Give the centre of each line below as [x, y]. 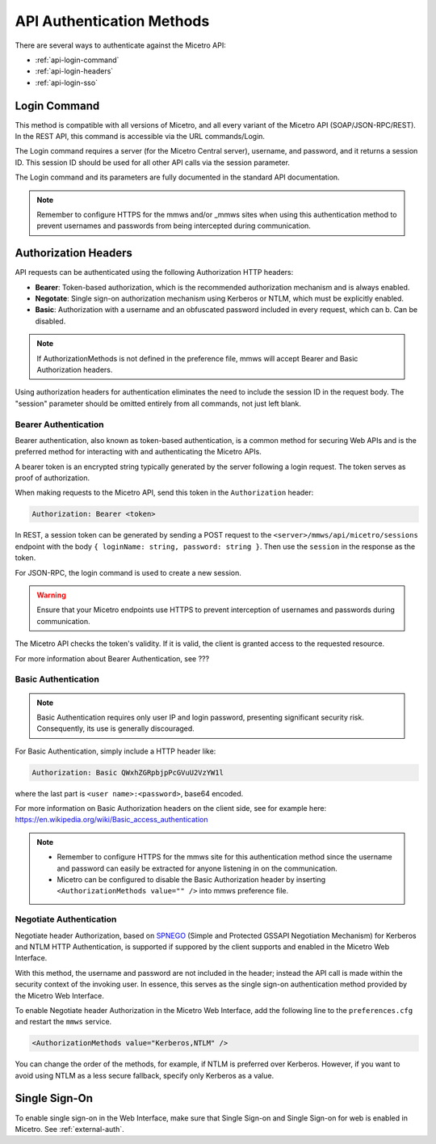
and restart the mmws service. [63, 1022]
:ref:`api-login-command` [77, 60]
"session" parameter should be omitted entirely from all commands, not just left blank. [158, 403]
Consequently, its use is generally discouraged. [116, 728]
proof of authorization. [52, 478]
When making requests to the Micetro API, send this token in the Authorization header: [164, 492]
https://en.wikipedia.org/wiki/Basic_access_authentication [111, 820]
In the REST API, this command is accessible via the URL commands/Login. [140, 137]
